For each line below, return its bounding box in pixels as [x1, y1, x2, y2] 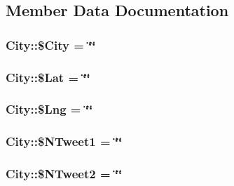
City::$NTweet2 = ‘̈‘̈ [6, 165, 123, 182]
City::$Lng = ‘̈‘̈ [6, 100, 93, 118]
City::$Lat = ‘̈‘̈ [6, 68, 90, 86]
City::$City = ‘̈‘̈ [6, 36, 96, 53]
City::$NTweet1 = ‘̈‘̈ [6, 133, 123, 150]
